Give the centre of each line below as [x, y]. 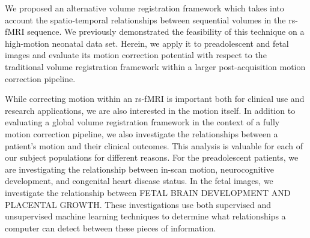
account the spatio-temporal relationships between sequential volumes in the [145, 19]
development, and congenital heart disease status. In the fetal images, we [139, 181]
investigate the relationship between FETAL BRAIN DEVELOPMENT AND [148, 192]
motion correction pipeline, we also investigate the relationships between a [141, 133]
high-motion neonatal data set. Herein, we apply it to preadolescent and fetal [147, 43]
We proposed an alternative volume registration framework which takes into [144, 8]
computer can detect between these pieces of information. [111, 228]
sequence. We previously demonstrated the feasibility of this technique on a [166, 31]
